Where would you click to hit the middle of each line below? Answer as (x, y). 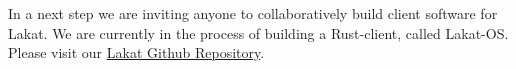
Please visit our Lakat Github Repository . (136, 52)
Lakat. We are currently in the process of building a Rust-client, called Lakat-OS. (258, 32)
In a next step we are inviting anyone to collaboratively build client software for (253, 13)
